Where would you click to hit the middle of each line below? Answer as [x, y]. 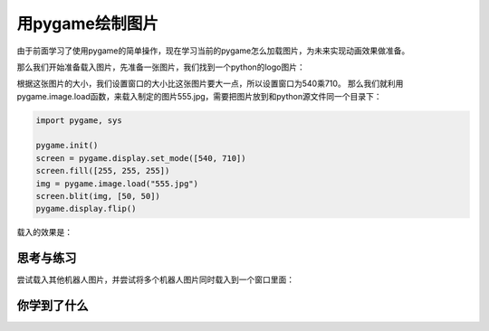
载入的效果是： [44, 232]
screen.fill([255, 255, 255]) [103, 171]
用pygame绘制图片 [87, 24]
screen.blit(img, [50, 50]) [98, 196]
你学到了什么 [53, 306]
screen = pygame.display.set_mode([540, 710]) [141, 158]
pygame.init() [67, 146]
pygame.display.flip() [86, 209]
